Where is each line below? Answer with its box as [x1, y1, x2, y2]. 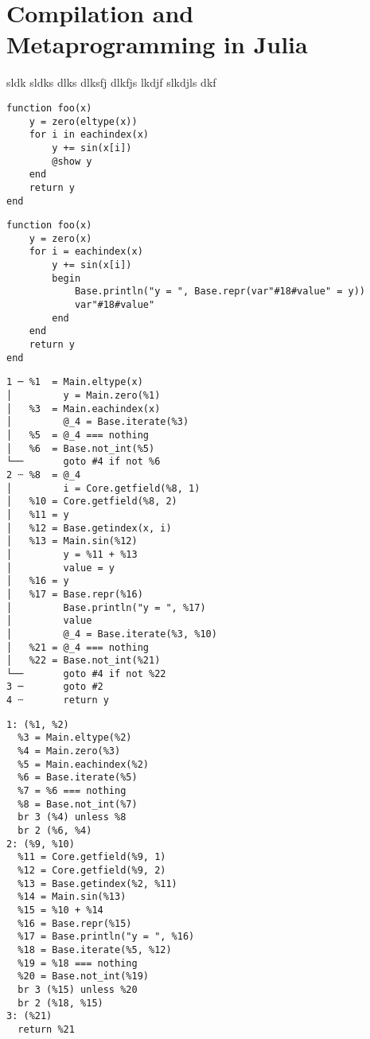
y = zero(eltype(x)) [29, 115, 138, 127]
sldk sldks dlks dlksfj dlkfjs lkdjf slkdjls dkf [6, 74, 216, 91]
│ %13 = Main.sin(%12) [6, 535, 138, 547]
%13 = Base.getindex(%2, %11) [18, 878, 177, 889]
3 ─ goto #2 [6, 681, 103, 693]
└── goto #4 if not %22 [6, 667, 166, 679]
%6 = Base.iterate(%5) [18, 772, 138, 784]
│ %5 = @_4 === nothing [6, 430, 149, 441]
